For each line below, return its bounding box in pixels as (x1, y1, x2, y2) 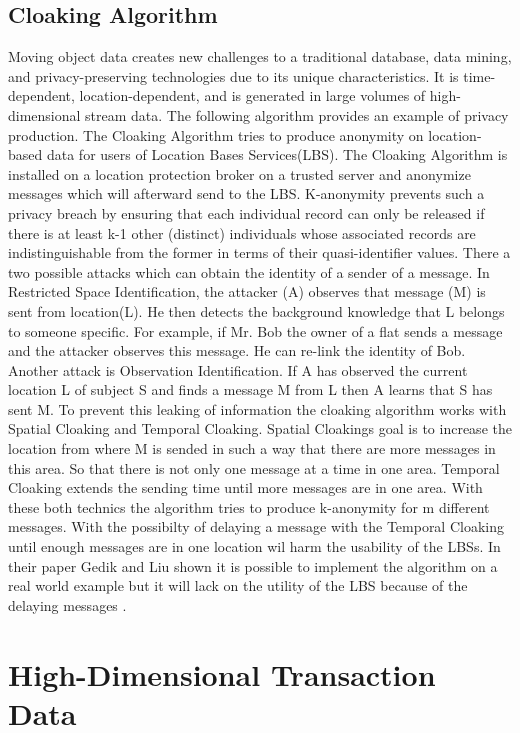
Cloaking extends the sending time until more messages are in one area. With (8, 477, 483, 498)
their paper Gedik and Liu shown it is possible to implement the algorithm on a (8, 555, 498, 576)
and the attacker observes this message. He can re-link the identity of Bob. (8, 340, 466, 361)
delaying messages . (8, 594, 127, 615)
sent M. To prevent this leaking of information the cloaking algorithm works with (8, 398, 507, 419)
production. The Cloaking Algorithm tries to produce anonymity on (8, 124, 424, 145)
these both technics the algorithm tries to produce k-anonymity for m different (8, 496, 490, 517)
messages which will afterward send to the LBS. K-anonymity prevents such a (8, 183, 485, 204)
